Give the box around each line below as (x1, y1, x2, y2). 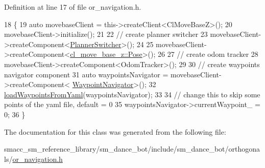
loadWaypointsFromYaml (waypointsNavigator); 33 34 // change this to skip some (4, 89, 260, 99)
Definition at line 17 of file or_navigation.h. (4, 2, 141, 12)
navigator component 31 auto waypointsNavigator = (4, 69, 168, 79)
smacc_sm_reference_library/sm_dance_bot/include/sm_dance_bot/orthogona (4, 143, 260, 154)
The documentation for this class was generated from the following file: (4, 126, 226, 137)
